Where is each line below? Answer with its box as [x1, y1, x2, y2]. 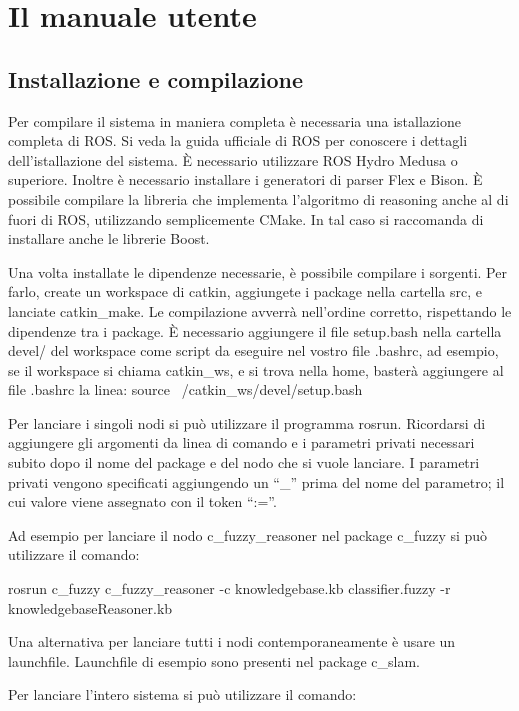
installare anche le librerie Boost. [8, 228, 210, 249]
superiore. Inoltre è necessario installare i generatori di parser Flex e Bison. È [8, 169, 483, 190]
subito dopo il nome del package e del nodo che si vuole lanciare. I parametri [8, 452, 480, 473]
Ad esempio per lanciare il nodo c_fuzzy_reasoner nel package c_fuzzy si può [8, 524, 488, 545]
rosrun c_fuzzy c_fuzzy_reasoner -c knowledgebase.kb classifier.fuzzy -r [8, 578, 451, 599]
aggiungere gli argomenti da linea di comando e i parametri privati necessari [8, 432, 475, 453]
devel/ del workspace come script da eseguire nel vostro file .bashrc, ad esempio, [8, 340, 499, 361]
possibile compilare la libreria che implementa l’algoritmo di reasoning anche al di [8, 188, 509, 209]
